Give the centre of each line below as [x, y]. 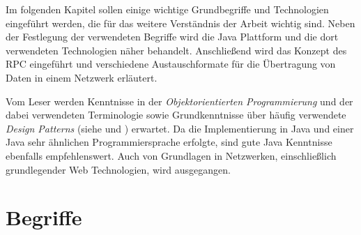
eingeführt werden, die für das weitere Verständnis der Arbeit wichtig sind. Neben [180, 23]
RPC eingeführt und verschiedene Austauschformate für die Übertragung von [171, 64]
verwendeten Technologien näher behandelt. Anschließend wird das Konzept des [176, 50]
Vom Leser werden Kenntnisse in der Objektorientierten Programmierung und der [179, 101]
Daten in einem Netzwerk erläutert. [82, 77]
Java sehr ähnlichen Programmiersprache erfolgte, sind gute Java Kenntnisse [169, 142]
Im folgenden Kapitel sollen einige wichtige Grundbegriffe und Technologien [167, 9]
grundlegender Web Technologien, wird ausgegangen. [118, 169]
